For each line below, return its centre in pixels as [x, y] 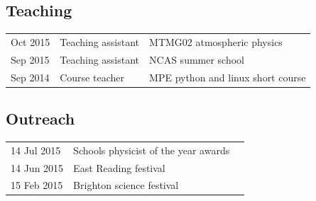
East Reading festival [119, 167]
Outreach [40, 119]
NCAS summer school [197, 59]
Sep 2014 [30, 77]
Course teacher [92, 77]
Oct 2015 [31, 41]
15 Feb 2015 [37, 185]
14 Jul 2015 [36, 150]
